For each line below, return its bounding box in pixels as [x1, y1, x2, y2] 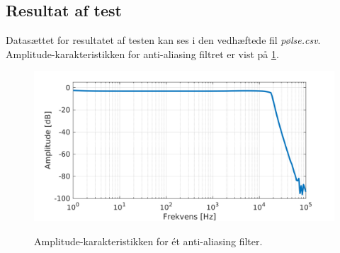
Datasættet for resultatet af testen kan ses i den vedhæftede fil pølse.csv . [6, 33, 321, 47]
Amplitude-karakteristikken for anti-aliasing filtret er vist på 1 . [6, 46, 279, 61]
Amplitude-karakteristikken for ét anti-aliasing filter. [34, 233, 263, 248]
